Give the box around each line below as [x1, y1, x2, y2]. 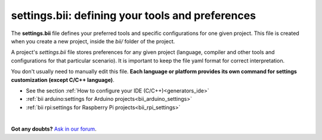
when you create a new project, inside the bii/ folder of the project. [11, 37, 175, 44]
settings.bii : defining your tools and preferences [11, 9, 256, 22]
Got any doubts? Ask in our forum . [11, 125, 97, 133]
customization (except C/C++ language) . [11, 76, 114, 83]
